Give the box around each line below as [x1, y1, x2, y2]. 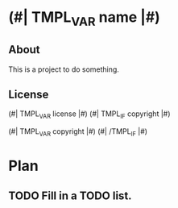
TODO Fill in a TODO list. [8, 189, 132, 202]
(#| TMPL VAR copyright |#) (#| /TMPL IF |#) [8, 127, 147, 138]
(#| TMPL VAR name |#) [8, 8, 161, 29]
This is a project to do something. [8, 64, 119, 74]
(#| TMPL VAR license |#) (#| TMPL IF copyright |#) [8, 109, 171, 121]
